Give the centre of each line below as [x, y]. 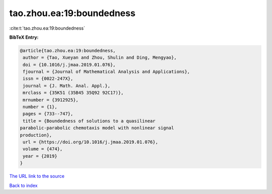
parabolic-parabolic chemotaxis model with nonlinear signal [97, 128]
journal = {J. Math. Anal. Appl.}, [67, 86]
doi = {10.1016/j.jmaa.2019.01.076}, [69, 65]
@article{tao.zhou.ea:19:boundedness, [68, 51]
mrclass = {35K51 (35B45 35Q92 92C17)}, [73, 93]
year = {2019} [40, 156]
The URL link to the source [37, 176]
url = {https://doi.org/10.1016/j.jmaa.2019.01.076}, [90, 142]
